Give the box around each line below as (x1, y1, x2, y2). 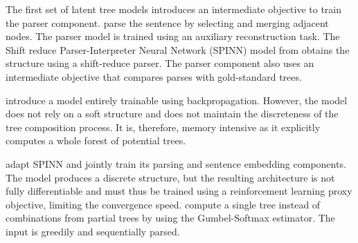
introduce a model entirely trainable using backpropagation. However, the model (6, 93, 348, 107)
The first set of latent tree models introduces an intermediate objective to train (6, 2, 342, 16)
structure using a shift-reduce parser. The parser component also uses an (6, 56, 314, 70)
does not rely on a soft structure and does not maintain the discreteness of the (6, 106, 339, 121)
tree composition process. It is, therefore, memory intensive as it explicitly (6, 119, 321, 134)
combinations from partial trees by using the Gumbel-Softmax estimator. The (6, 211, 335, 225)
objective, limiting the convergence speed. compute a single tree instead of (6, 197, 321, 211)
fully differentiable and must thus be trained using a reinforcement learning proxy (6, 184, 352, 198)
